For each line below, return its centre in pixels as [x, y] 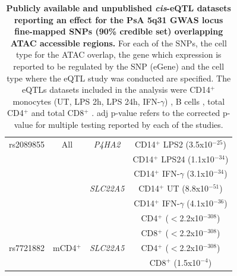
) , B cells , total [195, 101]
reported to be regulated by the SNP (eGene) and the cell [119, 66]
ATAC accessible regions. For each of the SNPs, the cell [118, 43]
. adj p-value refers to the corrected [156, 113]
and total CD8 [58, 113]
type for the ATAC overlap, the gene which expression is [118, 54]
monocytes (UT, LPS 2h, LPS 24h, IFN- [86, 101]
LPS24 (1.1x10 [188, 159]
